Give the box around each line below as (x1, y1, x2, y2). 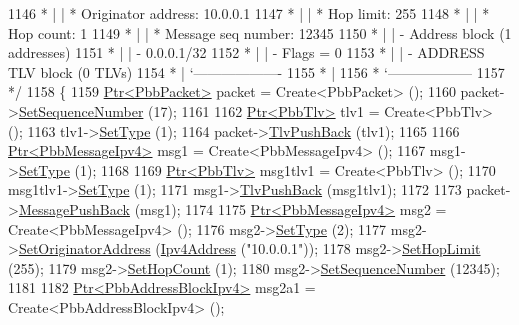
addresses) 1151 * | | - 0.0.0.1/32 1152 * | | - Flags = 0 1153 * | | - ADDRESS (8, 42, 485, 63)
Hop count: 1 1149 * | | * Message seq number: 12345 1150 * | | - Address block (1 (8, 22, 512, 43)
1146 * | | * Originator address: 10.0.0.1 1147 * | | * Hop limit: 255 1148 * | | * (8, 3, 490, 23)
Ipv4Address (160, 238, 237, 259)
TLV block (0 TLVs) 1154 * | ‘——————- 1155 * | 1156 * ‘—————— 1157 (8, 61, 505, 82)
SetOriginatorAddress (18, 238, 151, 259)
